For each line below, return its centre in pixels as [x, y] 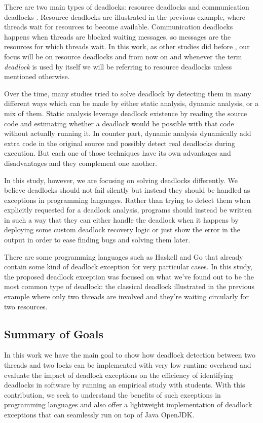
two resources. [26, 306]
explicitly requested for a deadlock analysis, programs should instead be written [128, 210]
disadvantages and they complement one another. [81, 163]
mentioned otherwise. [37, 76]
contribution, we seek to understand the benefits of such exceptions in [112, 394]
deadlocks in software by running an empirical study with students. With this [125, 385]
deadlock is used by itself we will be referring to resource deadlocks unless [118, 66]
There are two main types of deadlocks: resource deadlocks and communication [127, 7]
